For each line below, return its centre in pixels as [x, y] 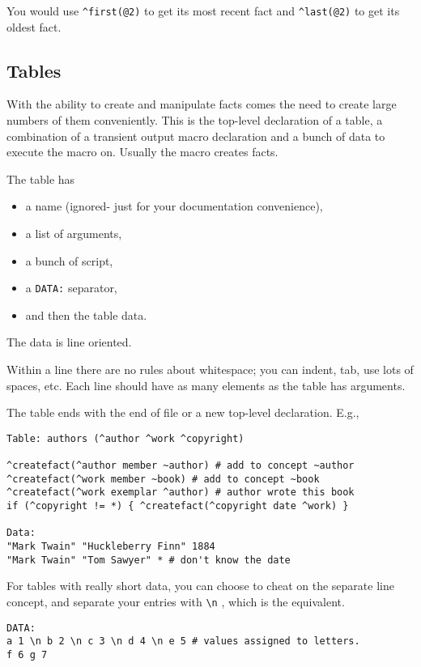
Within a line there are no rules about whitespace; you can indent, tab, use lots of [210, 370]
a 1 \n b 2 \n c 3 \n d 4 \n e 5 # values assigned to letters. [183, 642]
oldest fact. [34, 26]
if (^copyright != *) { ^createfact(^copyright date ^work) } [178, 506]
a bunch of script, [69, 260]
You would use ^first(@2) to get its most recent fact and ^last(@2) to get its [203, 11]
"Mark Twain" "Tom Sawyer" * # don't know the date [149, 560]
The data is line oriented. [69, 342]
